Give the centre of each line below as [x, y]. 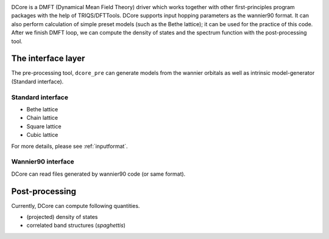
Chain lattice [42, 118]
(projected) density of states [62, 217]
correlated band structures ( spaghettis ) [76, 226]
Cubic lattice [42, 135]
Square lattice [44, 126]
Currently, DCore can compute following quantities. [76, 206]
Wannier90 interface [43, 162]
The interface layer [48, 59]
